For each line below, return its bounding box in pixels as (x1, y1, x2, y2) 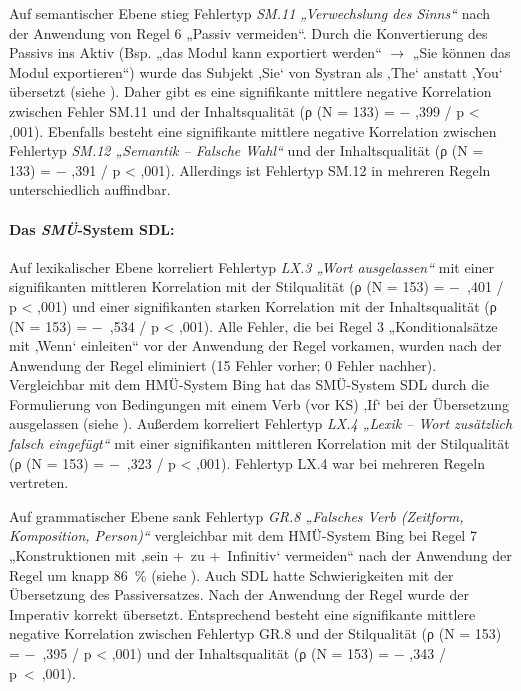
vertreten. (9, 472, 69, 493)
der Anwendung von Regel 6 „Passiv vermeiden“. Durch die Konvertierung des (9, 22, 488, 43)
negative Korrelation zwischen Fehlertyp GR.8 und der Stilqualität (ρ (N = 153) (9, 623, 502, 644)
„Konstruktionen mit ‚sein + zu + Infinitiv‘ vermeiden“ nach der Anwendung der (9, 545, 512, 566)
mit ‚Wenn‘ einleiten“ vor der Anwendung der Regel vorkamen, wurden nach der (9, 335, 502, 356)
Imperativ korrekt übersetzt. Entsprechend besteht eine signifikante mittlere (9, 603, 476, 624)
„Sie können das (412, 42, 511, 63)
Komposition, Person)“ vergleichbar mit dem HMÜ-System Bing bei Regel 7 (9, 525, 477, 546)
